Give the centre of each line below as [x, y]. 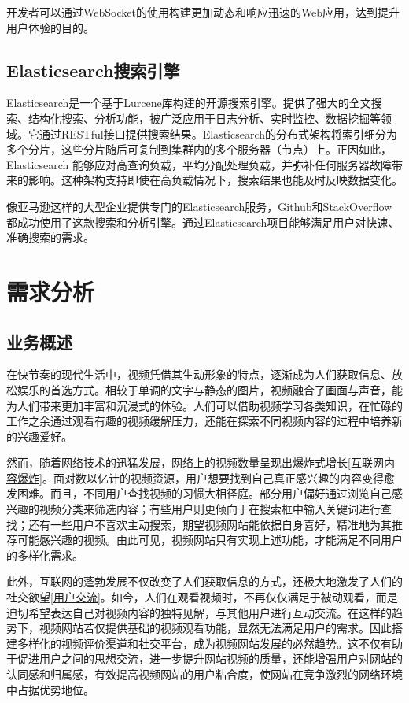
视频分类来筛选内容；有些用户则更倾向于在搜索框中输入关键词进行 [210, 509]
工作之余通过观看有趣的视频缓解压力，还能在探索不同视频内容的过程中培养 [199, 421]
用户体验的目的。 [50, 27]
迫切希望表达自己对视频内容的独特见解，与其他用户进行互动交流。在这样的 [199, 612]
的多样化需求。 [45, 555]
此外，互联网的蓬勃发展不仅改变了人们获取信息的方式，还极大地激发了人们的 [204, 581]
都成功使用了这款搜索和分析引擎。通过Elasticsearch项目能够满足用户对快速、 [203, 222]
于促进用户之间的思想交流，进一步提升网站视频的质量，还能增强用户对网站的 [204, 659]
